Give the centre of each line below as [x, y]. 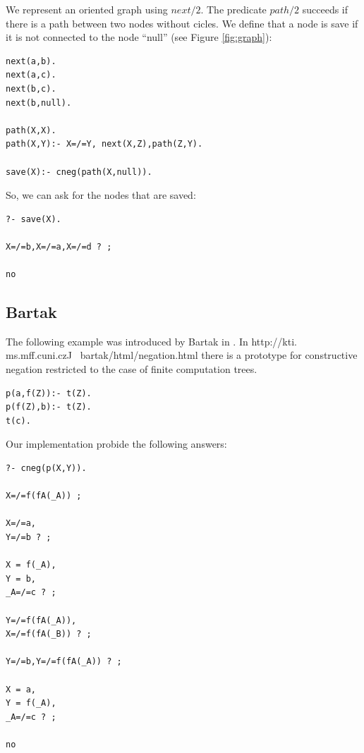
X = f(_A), [31, 565]
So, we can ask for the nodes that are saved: [101, 195]
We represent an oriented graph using [87, 9]
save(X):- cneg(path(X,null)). [79, 172]
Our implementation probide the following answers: [116, 444]
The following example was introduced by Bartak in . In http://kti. [151, 341]
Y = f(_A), [31, 703]
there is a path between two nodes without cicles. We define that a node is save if [182, 23]
